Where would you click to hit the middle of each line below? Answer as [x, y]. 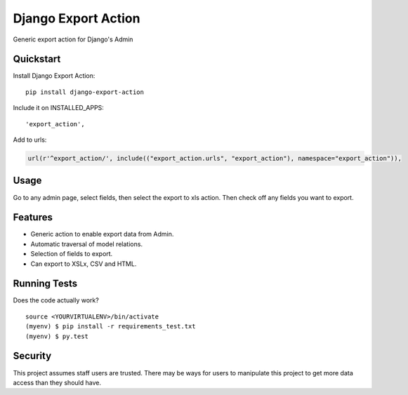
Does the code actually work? [56, 300]
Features [33, 217]
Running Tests [45, 284]
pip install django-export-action [85, 92]
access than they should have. [57, 382]
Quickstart [37, 59]
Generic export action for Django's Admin [73, 39]
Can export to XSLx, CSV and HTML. [84, 264]
